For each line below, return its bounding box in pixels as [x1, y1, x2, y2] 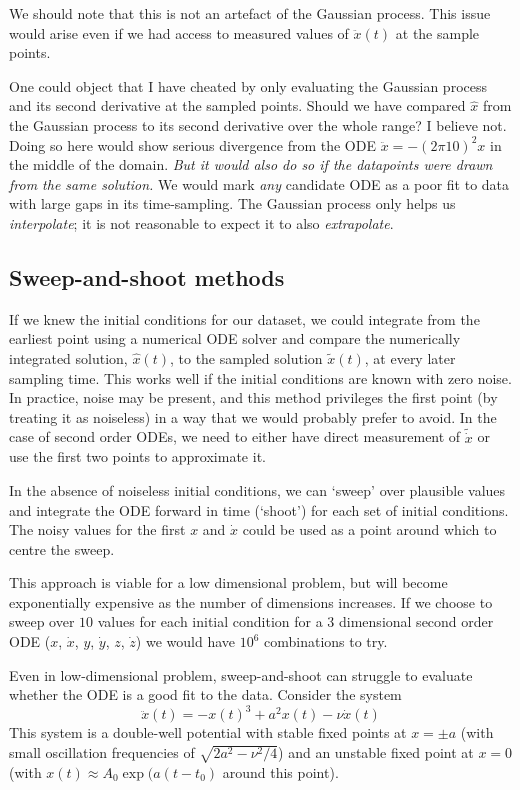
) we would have [135, 631, 236, 652]
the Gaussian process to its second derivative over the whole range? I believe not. [9, 114, 507, 135]
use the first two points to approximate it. [9, 446, 266, 467]
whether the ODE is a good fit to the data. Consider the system [9, 684, 402, 705]
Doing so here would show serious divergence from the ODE [9, 134, 376, 155]
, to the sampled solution [169, 347, 323, 368]
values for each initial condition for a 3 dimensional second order [97, 611, 494, 632]
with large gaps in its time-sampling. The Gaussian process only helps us [9, 193, 456, 214]
